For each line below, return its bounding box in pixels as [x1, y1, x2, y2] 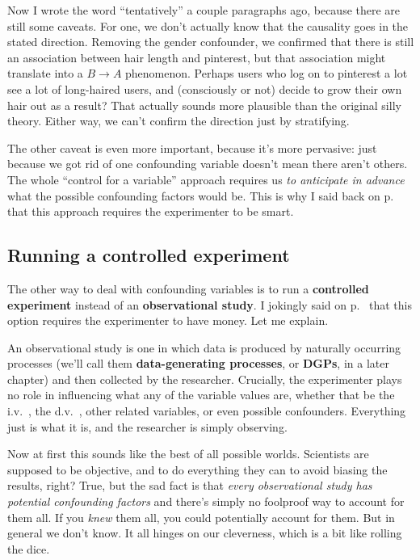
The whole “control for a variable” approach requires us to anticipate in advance [7, 171, 405, 187]
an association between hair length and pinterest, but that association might [7, 48, 386, 65]
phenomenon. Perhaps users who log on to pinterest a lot [125, 65, 408, 82]
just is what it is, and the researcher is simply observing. [7, 418, 288, 435]
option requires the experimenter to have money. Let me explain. [7, 312, 329, 329]
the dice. [7, 540, 50, 557]
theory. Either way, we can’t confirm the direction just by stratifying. [7, 112, 350, 129]
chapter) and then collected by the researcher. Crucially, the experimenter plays [7, 370, 402, 387]
